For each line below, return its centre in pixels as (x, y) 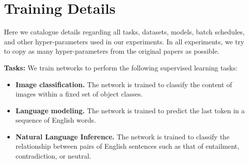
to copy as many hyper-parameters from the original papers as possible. (112, 51)
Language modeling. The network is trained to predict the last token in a (130, 110)
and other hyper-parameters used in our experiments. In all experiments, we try (124, 41)
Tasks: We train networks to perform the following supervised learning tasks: (121, 67)
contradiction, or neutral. (53, 156)
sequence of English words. (56, 120)
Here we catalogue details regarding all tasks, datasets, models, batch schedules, (124, 32)
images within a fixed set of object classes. (79, 94)
